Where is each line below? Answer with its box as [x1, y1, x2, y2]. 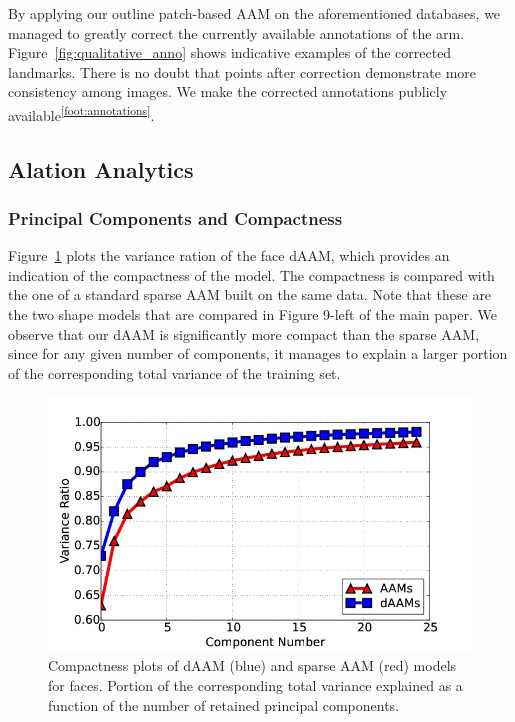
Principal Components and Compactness [8, 205, 343, 230]
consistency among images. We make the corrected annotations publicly [8, 81, 448, 102]
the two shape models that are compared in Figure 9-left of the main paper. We [8, 304, 497, 324]
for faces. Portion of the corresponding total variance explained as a [48, 674, 463, 695]
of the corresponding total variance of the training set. [8, 362, 341, 383]
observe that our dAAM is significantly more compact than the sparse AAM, [8, 323, 480, 344]
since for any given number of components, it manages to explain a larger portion [8, 343, 508, 364]
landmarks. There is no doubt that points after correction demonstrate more [8, 61, 477, 82]
